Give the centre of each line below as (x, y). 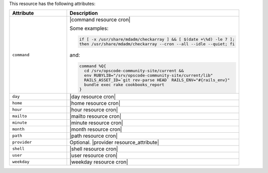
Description (84, 13)
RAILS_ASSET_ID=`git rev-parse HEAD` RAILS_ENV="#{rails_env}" (157, 80)
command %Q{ (93, 66)
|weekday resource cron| (99, 162)
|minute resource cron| (97, 123)
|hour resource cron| (94, 109)
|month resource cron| (96, 129)
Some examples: (89, 28)
